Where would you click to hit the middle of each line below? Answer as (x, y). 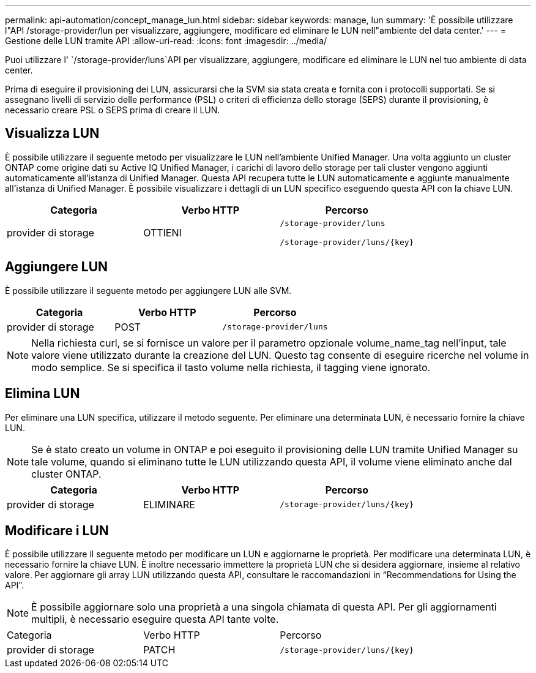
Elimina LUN (43, 394)
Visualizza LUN (52, 133)
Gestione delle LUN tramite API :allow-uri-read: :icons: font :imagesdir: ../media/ (166, 41)
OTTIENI (162, 232)
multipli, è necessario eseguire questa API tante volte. (155, 619)
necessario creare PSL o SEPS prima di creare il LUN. (113, 110)
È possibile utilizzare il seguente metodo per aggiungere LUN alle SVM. (148, 290)
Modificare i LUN (57, 530)
